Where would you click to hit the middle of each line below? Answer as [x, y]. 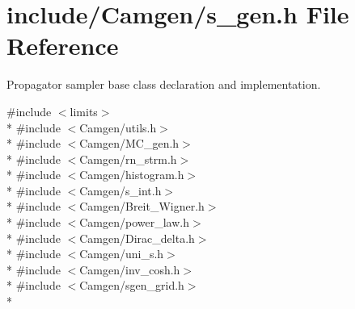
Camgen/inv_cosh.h [130, 269]
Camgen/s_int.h [120, 190]
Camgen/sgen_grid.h [132, 285]
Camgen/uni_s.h [122, 254]
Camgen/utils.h [118, 127]
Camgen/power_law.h [134, 222]
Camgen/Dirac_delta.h [137, 238]
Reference [63, 46]
